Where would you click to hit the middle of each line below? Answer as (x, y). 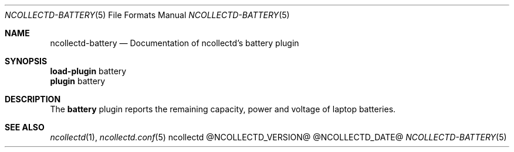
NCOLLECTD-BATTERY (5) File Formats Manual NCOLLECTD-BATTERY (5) (147, 15)
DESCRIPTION (33, 99)
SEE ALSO (25, 127)
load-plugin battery (88, 71)
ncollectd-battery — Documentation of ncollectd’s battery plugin (175, 43)
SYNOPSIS (26, 61)
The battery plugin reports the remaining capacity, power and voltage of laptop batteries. (223, 109)
